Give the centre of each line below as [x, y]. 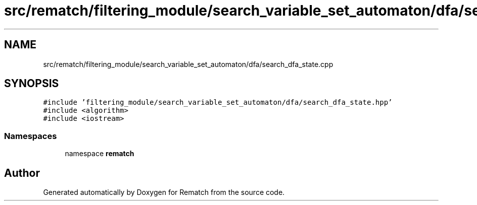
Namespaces [31, 136]
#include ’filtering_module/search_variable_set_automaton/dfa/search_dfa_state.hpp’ [218, 102]
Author [22, 173]
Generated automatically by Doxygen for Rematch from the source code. [164, 192]
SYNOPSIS [32, 84]
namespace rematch [100, 154]
